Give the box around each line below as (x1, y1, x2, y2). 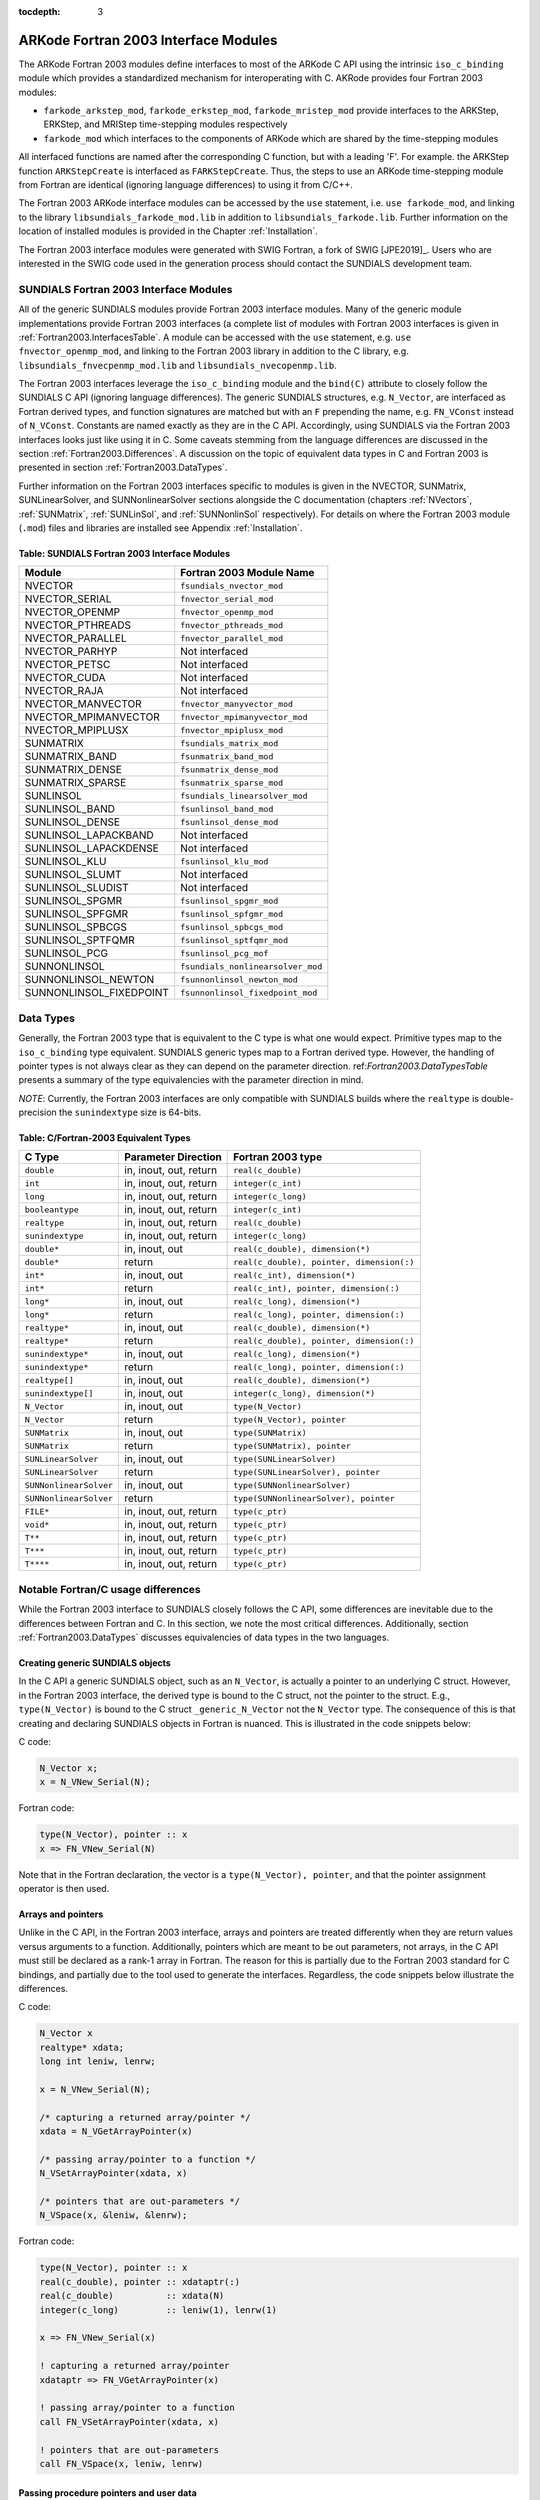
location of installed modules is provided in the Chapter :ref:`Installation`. (18, 225, 319, 237)
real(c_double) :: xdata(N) (39, 2290, 225, 2302)
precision (18, 1106, 57, 1119)
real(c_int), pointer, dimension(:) (233, 1283, 400, 1294)
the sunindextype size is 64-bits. (58, 1106, 202, 1119)
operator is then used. (18, 1883, 110, 1895)
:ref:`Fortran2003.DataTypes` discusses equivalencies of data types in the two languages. (18, 1631, 390, 1643)
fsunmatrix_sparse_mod (180, 777, 284, 788)
